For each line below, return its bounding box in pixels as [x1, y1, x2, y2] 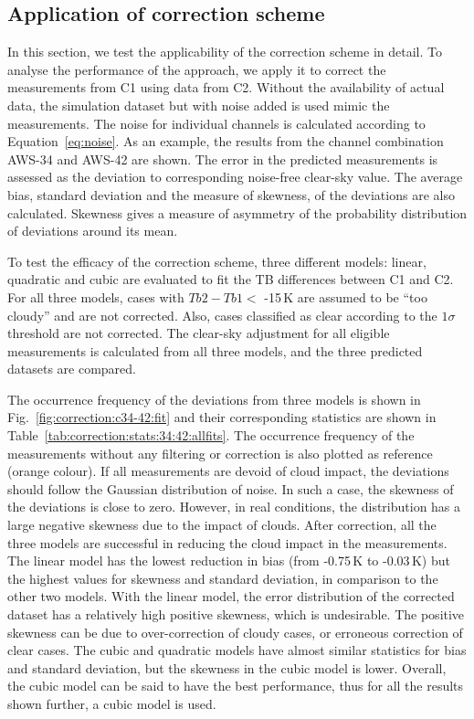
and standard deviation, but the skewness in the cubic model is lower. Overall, [7, 658, 447, 677]
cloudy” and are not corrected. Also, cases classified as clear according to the [7, 305, 437, 324]
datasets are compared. [7, 359, 136, 378]
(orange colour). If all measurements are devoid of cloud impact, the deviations [7, 461, 449, 481]
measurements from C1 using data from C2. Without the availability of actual [7, 78, 445, 97]
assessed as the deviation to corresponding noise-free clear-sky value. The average [7, 167, 463, 186]
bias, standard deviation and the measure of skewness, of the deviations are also [7, 185, 455, 204]
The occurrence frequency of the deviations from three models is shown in [7, 389, 421, 408]
